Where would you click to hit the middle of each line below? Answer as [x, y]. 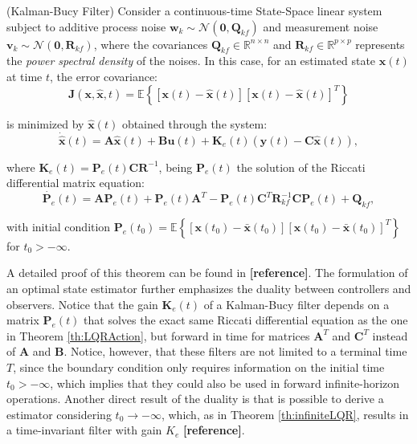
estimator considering [59, 414]
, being [176, 167]
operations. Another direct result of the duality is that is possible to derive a [195, 399]
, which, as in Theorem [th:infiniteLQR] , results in [285, 414]
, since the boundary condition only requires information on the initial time [199, 367]
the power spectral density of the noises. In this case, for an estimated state [191, 61]
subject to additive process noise [86, 26]
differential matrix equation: [76, 183]
